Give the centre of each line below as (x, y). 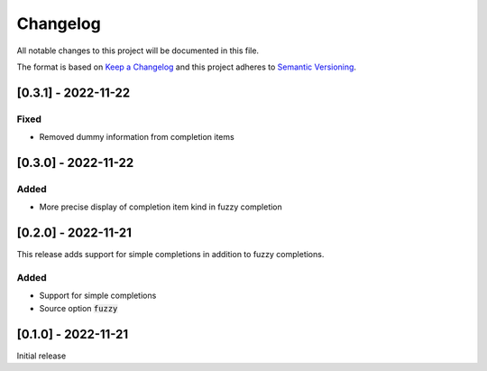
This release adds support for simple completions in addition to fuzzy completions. (170, 255)
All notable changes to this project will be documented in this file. (138, 51)
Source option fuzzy (78, 308)
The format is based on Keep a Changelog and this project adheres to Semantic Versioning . (186, 67)
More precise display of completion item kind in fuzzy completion (161, 207)
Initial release (41, 356)
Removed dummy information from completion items (137, 137)
